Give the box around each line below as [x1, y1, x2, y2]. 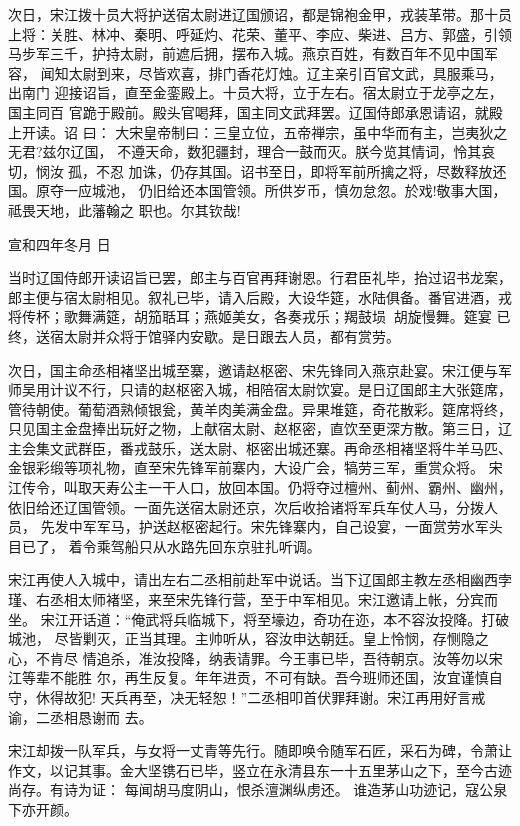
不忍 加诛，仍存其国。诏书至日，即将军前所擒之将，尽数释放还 [95, 160, 507, 181]
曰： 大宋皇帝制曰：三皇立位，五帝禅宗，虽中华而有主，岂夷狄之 [82, 121, 508, 142]
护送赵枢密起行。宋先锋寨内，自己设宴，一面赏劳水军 [138, 516, 489, 537]
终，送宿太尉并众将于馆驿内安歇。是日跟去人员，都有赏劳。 [8, 325, 400, 346]
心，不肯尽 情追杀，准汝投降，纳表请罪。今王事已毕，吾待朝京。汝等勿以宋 [8, 647, 503, 668]
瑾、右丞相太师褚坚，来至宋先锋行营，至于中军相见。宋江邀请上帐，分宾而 [8, 589, 498, 610]
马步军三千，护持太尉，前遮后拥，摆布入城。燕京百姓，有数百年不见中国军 [8, 43, 498, 64]
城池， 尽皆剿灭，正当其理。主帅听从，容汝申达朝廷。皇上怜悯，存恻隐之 [8, 628, 489, 649]
